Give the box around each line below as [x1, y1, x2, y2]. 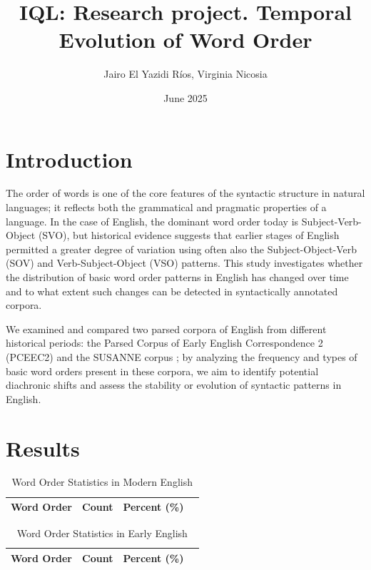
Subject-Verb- [301, 213, 362, 228]
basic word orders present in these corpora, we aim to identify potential [6, 363, 319, 378]
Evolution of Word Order [59, 25, 312, 54]
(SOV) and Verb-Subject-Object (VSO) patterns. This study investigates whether [6, 255, 363, 270]
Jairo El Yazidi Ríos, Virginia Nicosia [103, 66, 268, 81]
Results [6, 433, 80, 462]
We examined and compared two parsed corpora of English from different [6, 321, 327, 336]
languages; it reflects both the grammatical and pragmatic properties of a [6, 200, 327, 215]
